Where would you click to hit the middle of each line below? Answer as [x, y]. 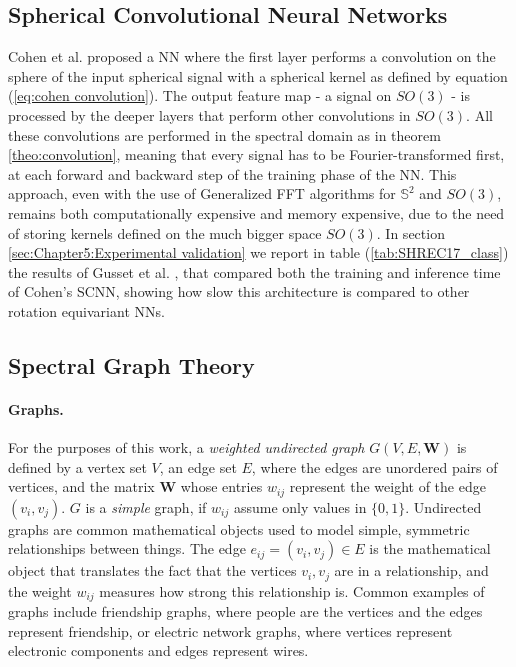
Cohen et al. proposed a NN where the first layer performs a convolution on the [252, 56]
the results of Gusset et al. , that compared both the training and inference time [254, 271]
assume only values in [300, 506]
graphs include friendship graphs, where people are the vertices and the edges [245, 611]
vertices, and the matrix [81, 486]
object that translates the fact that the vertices [152, 570]
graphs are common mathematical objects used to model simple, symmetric [239, 528]
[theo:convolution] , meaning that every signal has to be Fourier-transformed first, [256, 154]
